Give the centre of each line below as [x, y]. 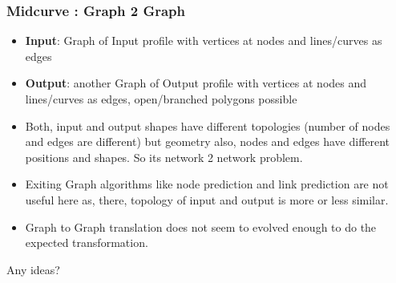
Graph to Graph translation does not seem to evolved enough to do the [201, 226]
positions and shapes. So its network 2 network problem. [164, 157]
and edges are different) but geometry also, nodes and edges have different [208, 141]
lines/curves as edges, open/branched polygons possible [161, 99]
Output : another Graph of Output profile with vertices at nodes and [196, 83]
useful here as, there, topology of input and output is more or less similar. [207, 199]
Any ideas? [33, 269]
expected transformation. [87, 243]
